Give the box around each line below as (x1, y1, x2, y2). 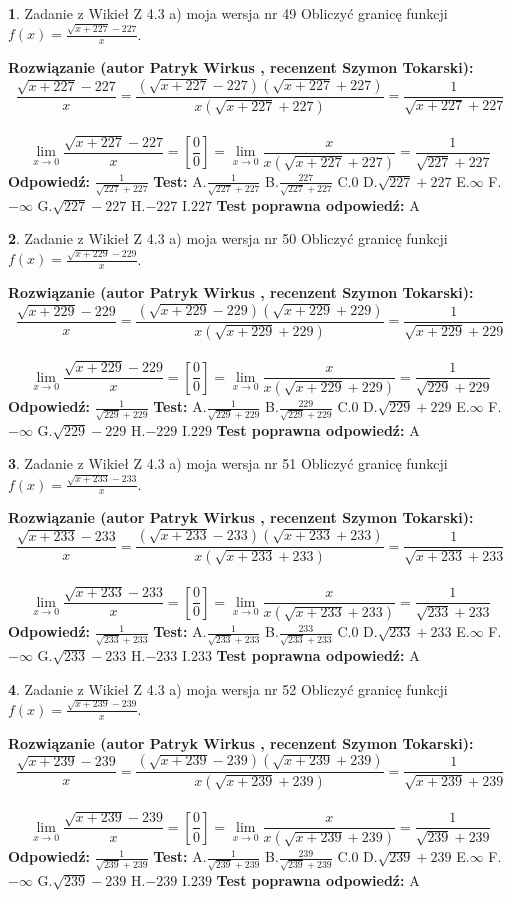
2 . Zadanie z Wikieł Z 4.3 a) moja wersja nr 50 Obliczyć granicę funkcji (8, 228, 448, 249)
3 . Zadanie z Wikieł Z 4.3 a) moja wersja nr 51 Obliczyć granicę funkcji (8, 453, 448, 474)
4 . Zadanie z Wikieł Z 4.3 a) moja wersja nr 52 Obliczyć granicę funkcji (8, 678, 448, 699)
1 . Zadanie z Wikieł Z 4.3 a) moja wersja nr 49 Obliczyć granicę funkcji (8, 3, 448, 23)
